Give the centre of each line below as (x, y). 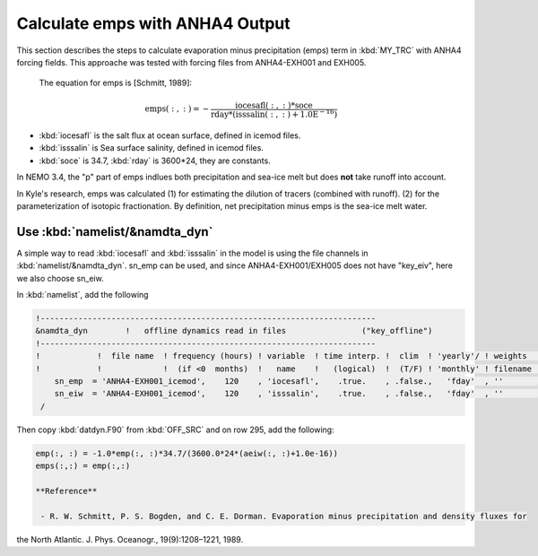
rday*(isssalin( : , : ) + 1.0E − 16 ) (274, 113)
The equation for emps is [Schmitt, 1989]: (116, 83)
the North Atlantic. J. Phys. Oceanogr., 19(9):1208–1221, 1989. (130, 539)
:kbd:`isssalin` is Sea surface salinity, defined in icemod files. (152, 148)
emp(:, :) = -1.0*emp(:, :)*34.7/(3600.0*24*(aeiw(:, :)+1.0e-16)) (187, 453)
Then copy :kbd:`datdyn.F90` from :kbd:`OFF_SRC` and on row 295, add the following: (176, 430)
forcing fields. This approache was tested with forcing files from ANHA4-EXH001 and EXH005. (191, 62)
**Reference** (66, 491)
